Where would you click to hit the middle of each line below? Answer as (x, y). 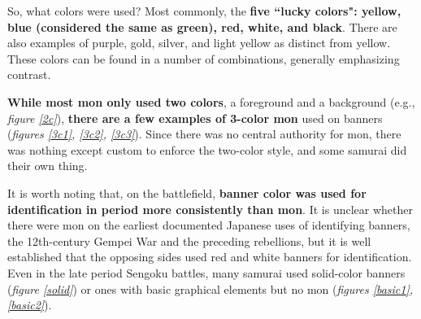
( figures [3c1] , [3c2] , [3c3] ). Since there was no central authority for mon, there (204, 134)
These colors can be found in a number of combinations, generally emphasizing (204, 58)
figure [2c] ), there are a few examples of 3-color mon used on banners (195, 118)
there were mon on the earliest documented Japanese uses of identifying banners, (209, 225)
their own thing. (48, 166)
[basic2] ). (30, 305)
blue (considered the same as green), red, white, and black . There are (202, 26)
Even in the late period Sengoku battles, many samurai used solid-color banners (206, 272)
